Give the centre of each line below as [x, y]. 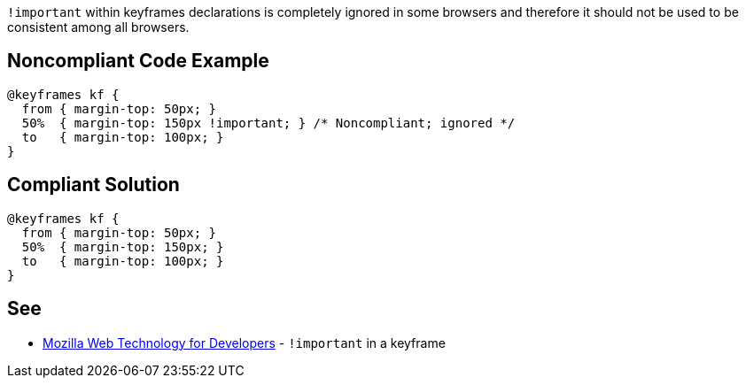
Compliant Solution [93, 185]
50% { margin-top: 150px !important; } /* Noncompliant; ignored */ [268, 123]
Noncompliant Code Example [138, 61]
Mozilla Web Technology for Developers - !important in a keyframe [244, 343]
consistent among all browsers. [98, 27]
